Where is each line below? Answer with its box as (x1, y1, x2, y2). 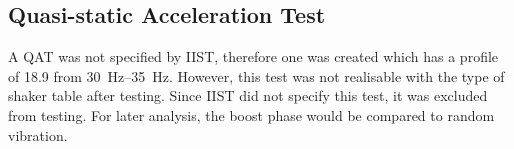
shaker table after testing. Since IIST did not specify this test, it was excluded (8, 85, 488, 106)
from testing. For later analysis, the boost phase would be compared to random (8, 104, 495, 125)
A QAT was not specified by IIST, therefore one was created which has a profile (8, 46, 499, 67)
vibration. (8, 124, 68, 145)
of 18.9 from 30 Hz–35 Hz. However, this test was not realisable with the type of (8, 65, 505, 86)
